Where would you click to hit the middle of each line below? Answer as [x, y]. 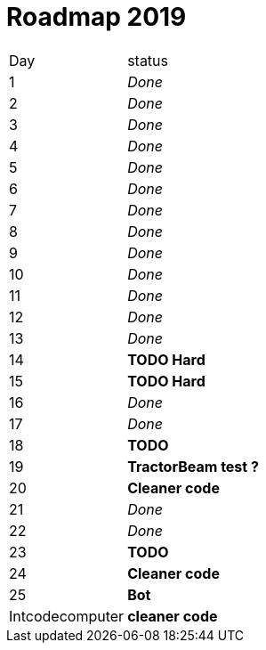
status [148, 60]
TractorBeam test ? [193, 466]
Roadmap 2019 [97, 17]
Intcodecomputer [67, 616]
